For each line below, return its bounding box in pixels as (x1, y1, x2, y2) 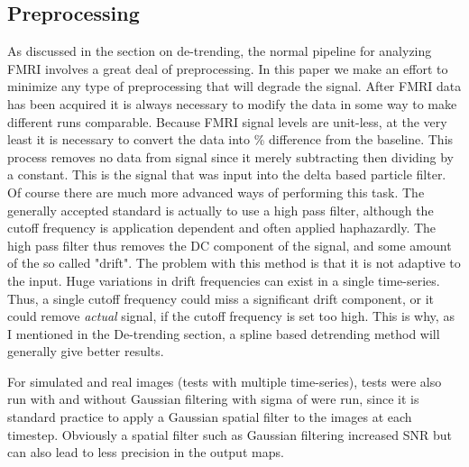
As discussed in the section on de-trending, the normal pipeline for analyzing (7, 41, 432, 60)
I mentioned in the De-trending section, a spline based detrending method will (7, 324, 440, 343)
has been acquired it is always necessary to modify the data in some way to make (7, 94, 457, 113)
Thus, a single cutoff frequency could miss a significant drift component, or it (7, 288, 435, 307)
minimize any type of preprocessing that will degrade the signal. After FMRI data (7, 77, 462, 96)
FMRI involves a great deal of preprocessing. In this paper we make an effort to (7, 59, 448, 78)
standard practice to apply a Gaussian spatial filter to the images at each (7, 407, 412, 426)
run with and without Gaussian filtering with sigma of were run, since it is (7, 389, 419, 408)
